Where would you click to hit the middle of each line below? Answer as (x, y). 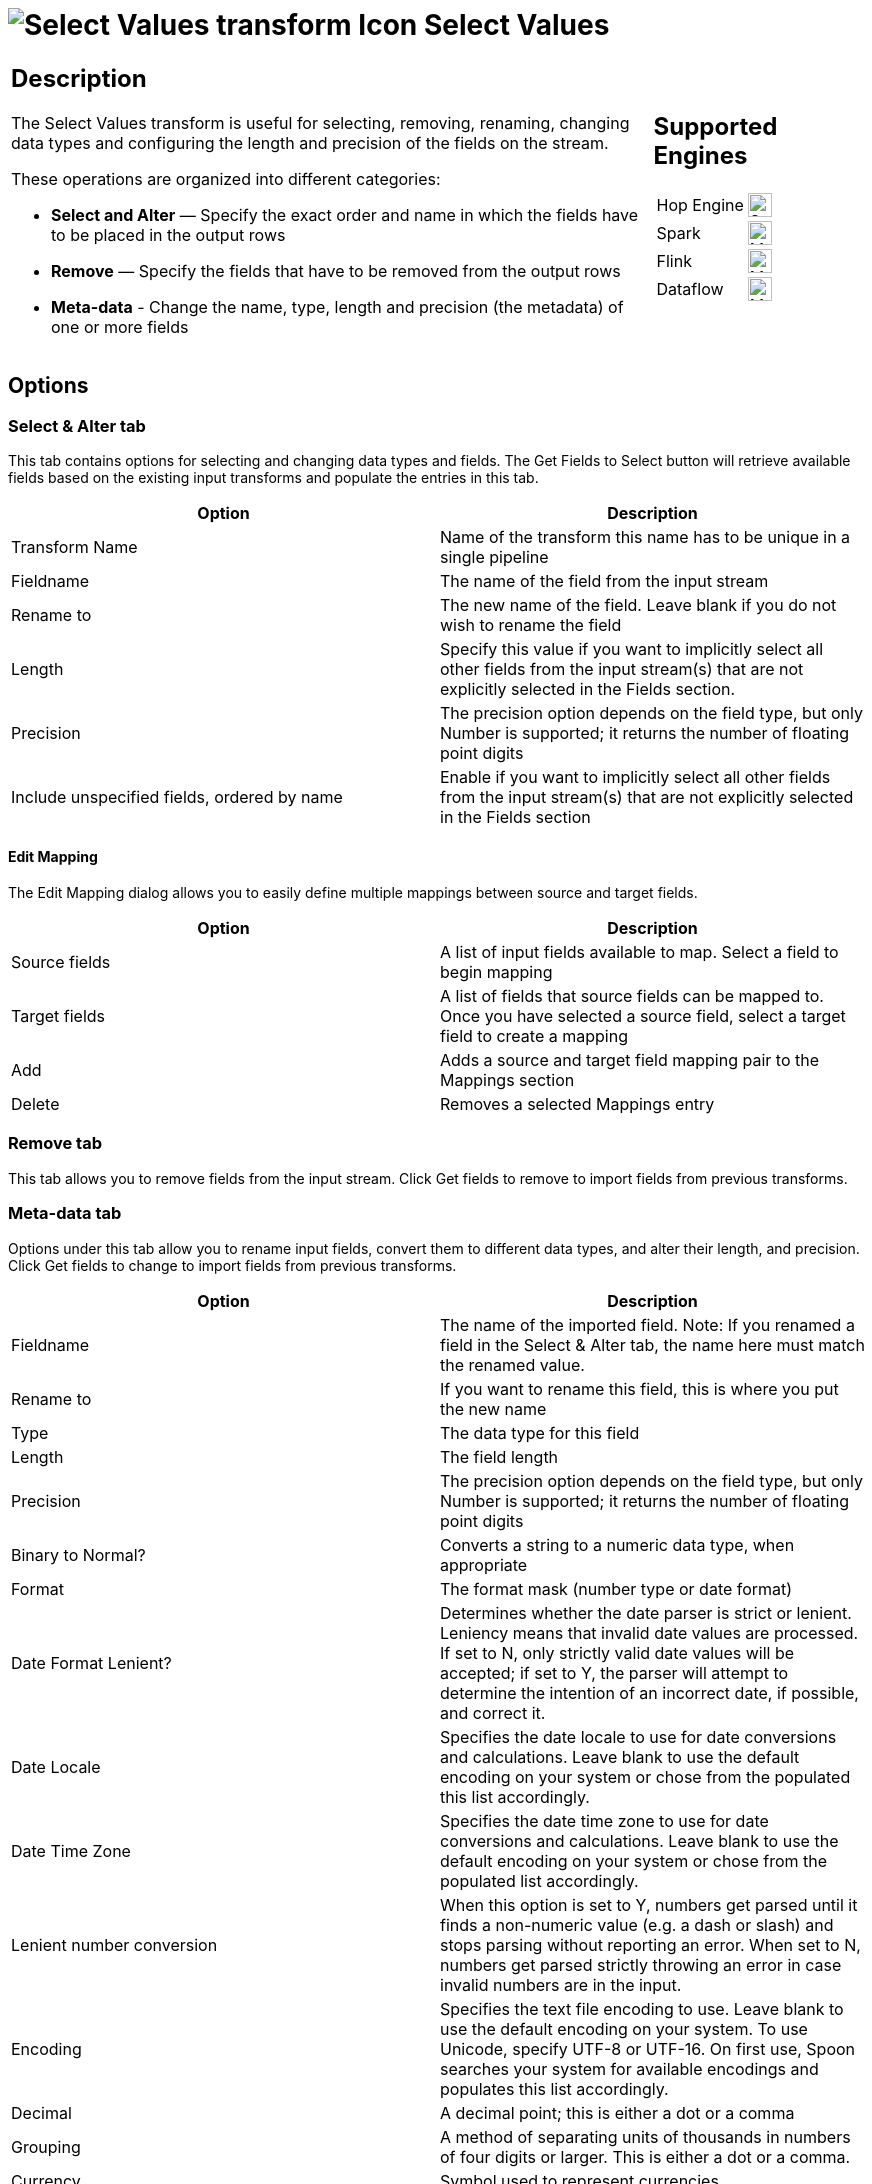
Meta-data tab (65, 1213)
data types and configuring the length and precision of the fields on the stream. (310, 142)
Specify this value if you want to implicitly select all (632, 648)
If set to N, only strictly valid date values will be (617, 1652)
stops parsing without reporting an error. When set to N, (650, 1944)
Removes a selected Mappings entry (577, 1104)
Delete (35, 1104)
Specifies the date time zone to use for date (604, 1820)
